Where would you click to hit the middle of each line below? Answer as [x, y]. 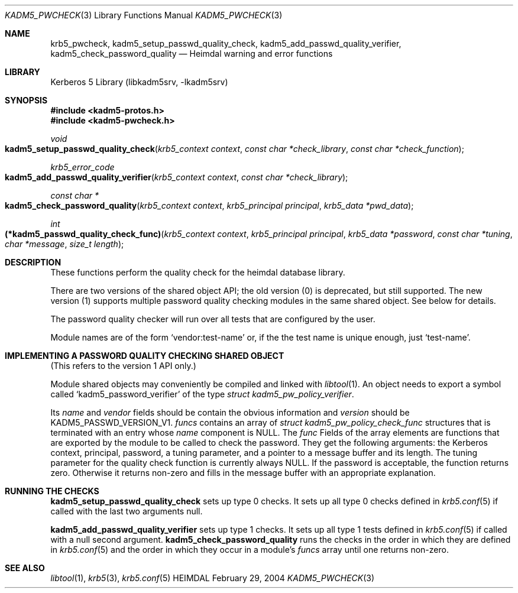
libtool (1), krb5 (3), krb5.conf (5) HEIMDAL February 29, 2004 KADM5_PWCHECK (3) [213, 578]
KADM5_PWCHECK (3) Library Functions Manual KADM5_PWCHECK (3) [144, 15]
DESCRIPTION [33, 262]
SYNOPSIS [26, 100]
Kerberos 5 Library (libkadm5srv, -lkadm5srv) [139, 82]
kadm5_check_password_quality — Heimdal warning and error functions [192, 54]
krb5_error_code [82, 167]
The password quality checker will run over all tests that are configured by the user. [213, 319]
